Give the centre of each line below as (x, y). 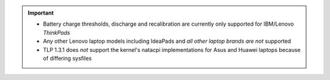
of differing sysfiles (67, 58)
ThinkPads (57, 32)
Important (41, 13)
